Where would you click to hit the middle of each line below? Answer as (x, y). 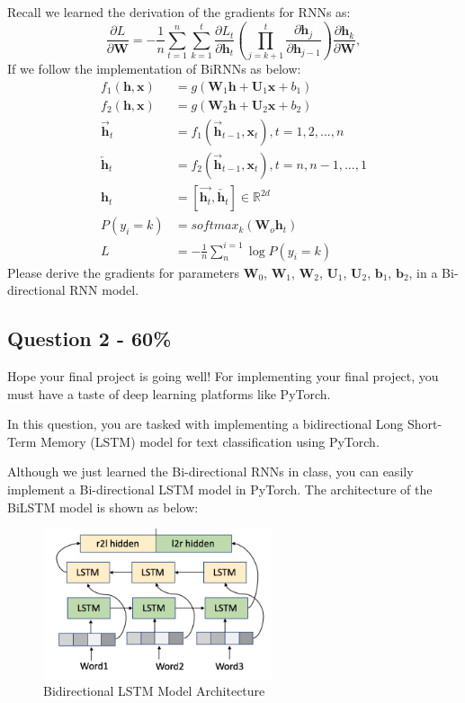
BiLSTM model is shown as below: (103, 507)
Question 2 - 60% (89, 338)
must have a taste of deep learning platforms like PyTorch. (169, 393)
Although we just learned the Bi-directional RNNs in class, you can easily (210, 472)
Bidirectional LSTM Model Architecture (154, 691)
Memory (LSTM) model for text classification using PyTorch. (210, 441)
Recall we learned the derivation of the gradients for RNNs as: (179, 12)
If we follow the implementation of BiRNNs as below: (154, 69)
